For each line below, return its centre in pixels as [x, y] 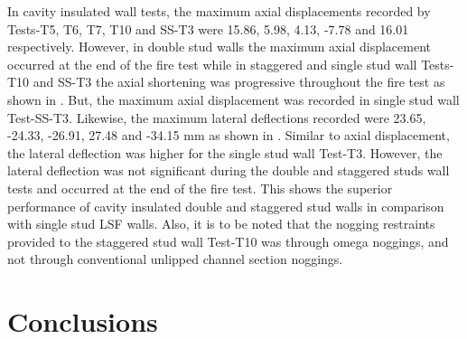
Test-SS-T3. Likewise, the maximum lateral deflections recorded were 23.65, [217, 117]
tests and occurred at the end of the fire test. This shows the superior [200, 188]
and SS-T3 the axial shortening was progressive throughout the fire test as [239, 82]
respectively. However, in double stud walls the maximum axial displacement [219, 47]
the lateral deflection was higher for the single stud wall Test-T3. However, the [225, 152]
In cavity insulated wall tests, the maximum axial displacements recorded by [219, 11]
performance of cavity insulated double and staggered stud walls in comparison [226, 206]
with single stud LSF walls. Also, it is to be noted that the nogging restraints [221, 224]
